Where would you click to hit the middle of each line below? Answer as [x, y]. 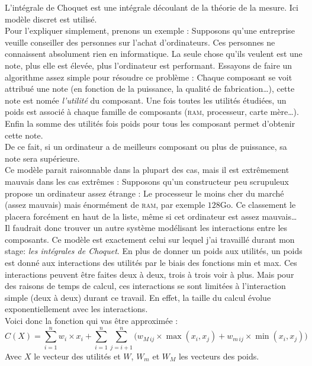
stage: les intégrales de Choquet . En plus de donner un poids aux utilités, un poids [154, 251]
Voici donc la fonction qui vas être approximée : [91, 321]
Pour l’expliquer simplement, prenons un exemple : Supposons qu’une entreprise [150, 30]
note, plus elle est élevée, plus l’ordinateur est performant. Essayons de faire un [149, 65]
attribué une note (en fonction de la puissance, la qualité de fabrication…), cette [150, 89]
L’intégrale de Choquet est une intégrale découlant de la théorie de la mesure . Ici [152, 7]
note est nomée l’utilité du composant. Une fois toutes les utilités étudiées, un [146, 100]
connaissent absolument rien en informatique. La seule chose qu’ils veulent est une [154, 54]
